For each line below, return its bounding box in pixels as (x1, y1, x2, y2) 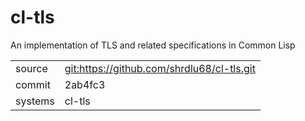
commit (15, 77, 51, 91)
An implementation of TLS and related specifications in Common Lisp (10, 39, 296, 51)
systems (15, 94, 55, 108)
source (15, 61, 48, 75)
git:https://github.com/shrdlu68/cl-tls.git (64, 61, 256, 75)
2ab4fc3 (64, 77, 106, 91)
